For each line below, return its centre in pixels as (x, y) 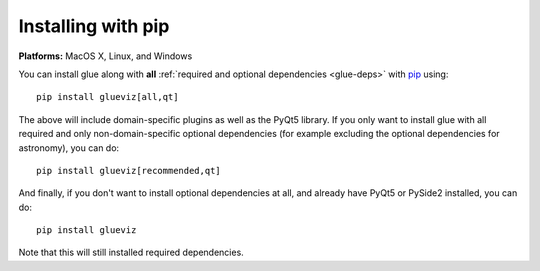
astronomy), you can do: (69, 147)
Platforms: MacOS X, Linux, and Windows (105, 56)
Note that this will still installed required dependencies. (131, 252)
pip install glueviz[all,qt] (107, 97)
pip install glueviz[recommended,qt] (129, 170)
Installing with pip (94, 26)
